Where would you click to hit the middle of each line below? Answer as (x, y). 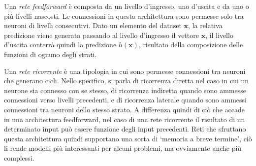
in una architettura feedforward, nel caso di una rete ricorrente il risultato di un (125, 119)
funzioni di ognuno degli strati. (50, 54)
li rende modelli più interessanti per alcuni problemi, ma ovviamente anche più (123, 148)
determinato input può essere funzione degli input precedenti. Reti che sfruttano (125, 129)
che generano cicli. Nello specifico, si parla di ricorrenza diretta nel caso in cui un (127, 81)
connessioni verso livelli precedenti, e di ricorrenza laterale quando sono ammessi (125, 100)
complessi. (19, 157)
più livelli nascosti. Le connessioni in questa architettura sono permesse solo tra (124, 16)
